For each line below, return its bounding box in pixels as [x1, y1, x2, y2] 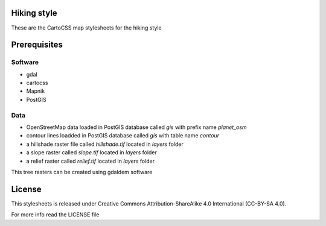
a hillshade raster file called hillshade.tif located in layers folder [26, 140, 184, 148]
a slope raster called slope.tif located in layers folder [26, 149, 157, 156]
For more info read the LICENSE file [11, 211, 100, 218]
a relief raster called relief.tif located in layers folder [26, 157, 155, 165]
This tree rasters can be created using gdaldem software [11, 168, 153, 175]
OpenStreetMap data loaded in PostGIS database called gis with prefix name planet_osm [26, 124, 247, 131]
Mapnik [26, 87, 45, 95]
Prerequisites [11, 40, 63, 50]
